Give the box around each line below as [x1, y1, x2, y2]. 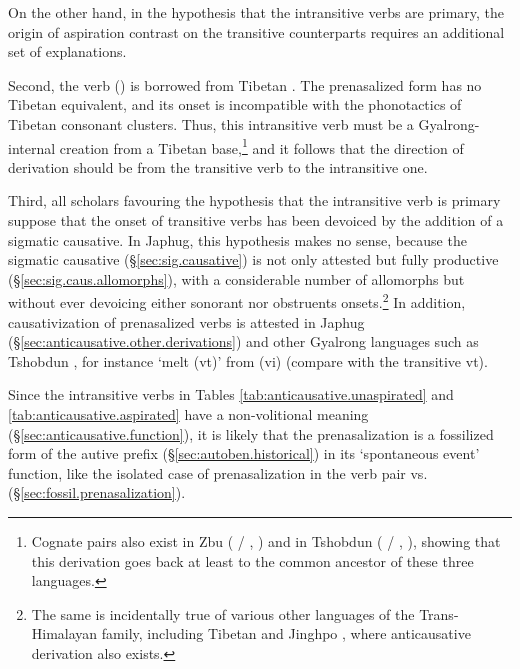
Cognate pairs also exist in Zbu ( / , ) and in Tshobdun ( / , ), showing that [31, 530, 501, 551]
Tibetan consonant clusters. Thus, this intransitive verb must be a [8, 113, 414, 134]
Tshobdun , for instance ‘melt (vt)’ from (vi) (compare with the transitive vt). [8, 350, 488, 371]
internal [8, 137, 56, 158]
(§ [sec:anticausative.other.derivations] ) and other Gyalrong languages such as [8, 331, 479, 352]
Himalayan [31, 623, 98, 644]
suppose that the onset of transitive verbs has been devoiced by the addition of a [8, 210, 504, 230]
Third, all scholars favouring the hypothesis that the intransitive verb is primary [8, 190, 501, 211]
